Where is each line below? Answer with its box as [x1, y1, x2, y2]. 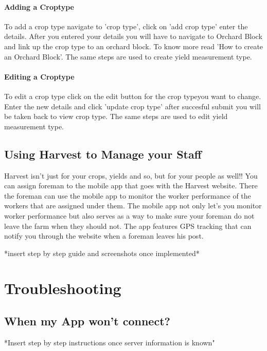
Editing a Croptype [4, 71, 75, 82]
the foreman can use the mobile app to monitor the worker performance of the [4, 190, 251, 201]
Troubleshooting [4, 278, 121, 299]
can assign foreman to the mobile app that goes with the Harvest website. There [4, 180, 258, 191]
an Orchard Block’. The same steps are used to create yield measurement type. [4, 51, 252, 62]
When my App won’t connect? [4, 313, 170, 329]
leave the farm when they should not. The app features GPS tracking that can [4, 220, 252, 231]
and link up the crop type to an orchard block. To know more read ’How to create [4, 41, 263, 51]
